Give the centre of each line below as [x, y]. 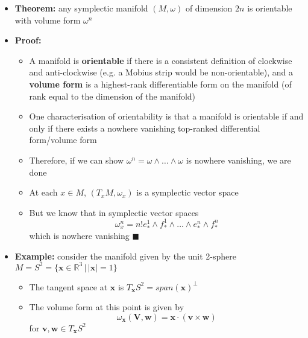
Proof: [28, 40]
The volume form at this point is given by [107, 307]
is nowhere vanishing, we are [238, 160]
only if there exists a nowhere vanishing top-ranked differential [145, 128]
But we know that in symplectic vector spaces [114, 212]
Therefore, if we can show [77, 160]
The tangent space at [68, 286]
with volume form [48, 20]
